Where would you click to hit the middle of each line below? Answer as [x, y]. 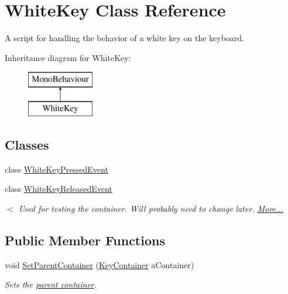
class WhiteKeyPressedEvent [56, 169]
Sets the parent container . [51, 284]
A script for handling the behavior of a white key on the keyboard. [124, 38]
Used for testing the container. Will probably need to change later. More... [151, 208]
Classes [27, 144]
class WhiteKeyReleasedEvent [59, 189]
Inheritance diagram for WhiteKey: [68, 57]
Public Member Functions [85, 240]
